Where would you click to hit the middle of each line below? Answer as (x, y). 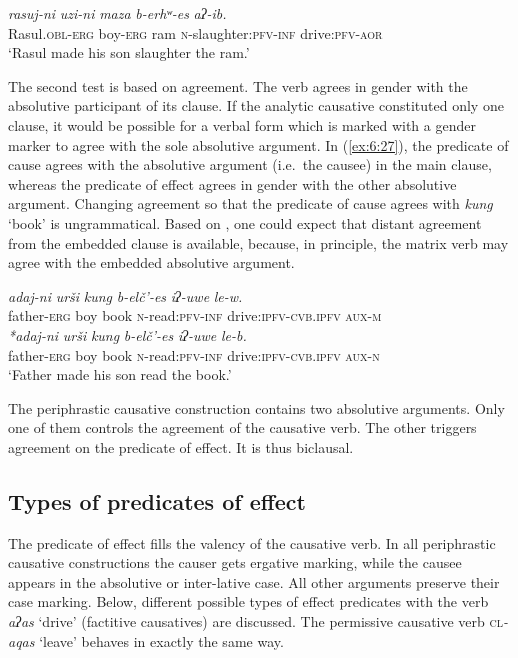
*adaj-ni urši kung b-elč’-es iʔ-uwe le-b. (127, 334)
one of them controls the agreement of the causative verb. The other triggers (242, 427)
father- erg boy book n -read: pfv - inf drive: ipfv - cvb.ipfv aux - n (194, 354)
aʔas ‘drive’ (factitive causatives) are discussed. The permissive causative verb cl (255, 621)
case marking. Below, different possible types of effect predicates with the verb (248, 601)
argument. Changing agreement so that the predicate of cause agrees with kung (250, 203)
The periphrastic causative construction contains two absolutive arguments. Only (256, 407)
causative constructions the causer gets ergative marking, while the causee (235, 562)
